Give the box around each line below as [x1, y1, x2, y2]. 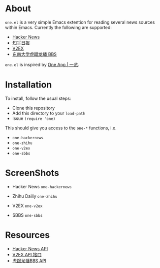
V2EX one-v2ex [12, 203, 43, 208]
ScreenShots [5, 168, 59, 179]
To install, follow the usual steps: [5, 95, 71, 101]
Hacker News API [12, 245, 48, 251]
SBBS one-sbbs [12, 212, 43, 218]
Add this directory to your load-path [12, 110, 86, 116]
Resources [5, 230, 50, 240]
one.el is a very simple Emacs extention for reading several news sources [5, 19, 155, 25]
